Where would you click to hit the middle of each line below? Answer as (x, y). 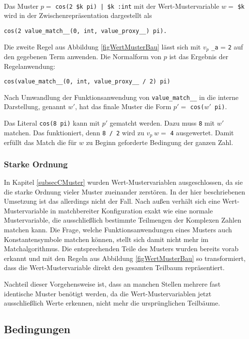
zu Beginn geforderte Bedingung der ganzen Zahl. (160, 142)
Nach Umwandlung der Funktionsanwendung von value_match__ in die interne (121, 97)
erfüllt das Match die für (40, 142)
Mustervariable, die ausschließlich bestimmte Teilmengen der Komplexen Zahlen (123, 220)
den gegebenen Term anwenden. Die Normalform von (83, 56)
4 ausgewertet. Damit (202, 132)
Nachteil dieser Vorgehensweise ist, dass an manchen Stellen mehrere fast (112, 283)
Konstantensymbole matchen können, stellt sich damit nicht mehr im (106, 239)
